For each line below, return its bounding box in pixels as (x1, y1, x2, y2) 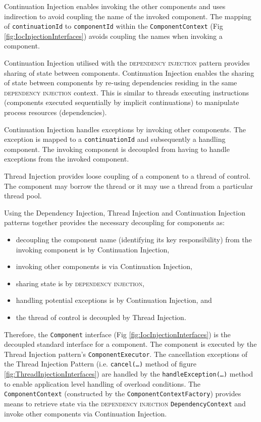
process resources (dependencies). (4, 107, 107, 117)
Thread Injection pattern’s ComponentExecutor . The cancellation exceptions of (4, 348, 248, 359)
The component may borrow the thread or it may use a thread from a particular (4, 180, 253, 191)
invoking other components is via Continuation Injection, (16, 261, 192, 272)
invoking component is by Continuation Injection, (16, 244, 170, 254)
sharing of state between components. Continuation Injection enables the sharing (4, 67, 254, 78)
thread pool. (4, 190, 42, 201)
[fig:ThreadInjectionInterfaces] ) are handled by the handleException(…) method (4, 368, 253, 379)
